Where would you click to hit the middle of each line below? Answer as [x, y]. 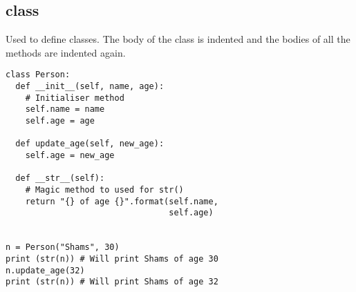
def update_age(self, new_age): [90, 144]
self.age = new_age [70, 155]
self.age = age [60, 121]
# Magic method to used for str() [104, 189]
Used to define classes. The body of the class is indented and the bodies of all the [178, 39]
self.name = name [65, 109]
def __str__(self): [60, 178]
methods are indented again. [66, 52]
